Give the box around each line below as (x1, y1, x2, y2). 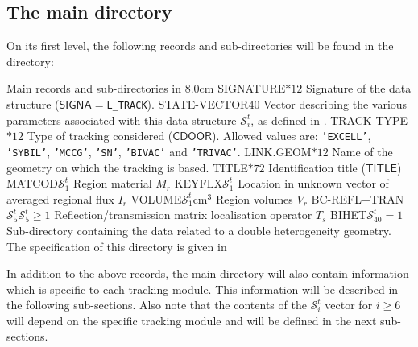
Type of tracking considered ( (27, 127, 173, 144)
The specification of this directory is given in (6, 238, 227, 254)
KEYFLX (174, 175, 223, 192)
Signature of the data (305, 80, 412, 97)
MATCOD (6, 175, 58, 192)
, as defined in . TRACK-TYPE (250, 111, 408, 128)
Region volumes (215, 190, 293, 207)
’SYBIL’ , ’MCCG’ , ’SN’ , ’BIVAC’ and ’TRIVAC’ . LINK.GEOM (6, 143, 312, 159)
